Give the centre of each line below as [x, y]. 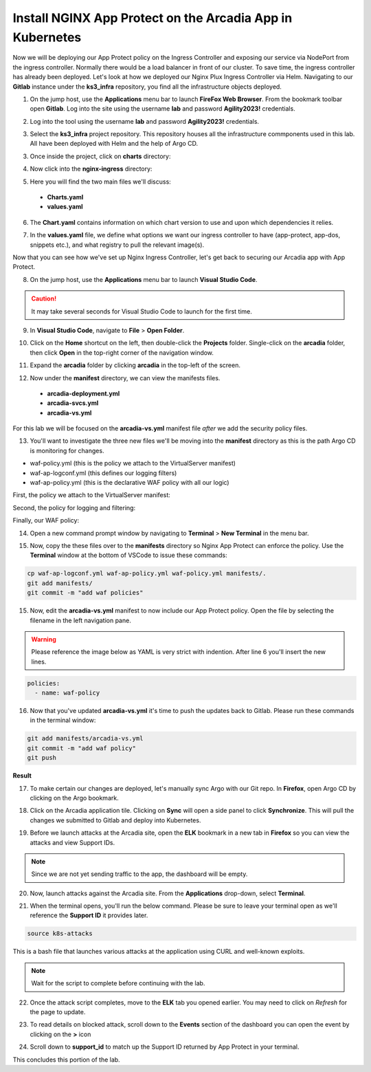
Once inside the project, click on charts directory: [100, 156]
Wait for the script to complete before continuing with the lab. [118, 983]
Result [22, 776]
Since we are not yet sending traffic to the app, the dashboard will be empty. [139, 874]
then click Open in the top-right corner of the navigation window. [122, 352]
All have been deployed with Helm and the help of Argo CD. [114, 144]
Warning [44, 639]
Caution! [44, 298]
